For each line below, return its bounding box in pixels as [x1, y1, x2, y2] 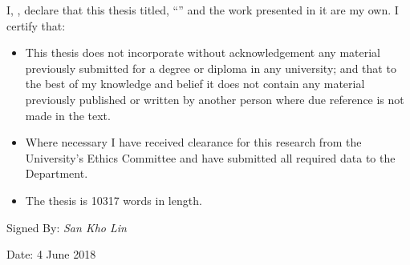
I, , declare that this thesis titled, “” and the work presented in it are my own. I [6, 2, 399, 18]
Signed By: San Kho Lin [6, 219, 127, 235]
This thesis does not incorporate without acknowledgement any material [25, 44, 380, 61]
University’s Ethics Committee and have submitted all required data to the [25, 149, 396, 166]
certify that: [6, 17, 66, 34]
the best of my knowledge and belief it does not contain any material [25, 75, 365, 92]
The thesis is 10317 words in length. [25, 191, 202, 208]
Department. [25, 165, 88, 182]
